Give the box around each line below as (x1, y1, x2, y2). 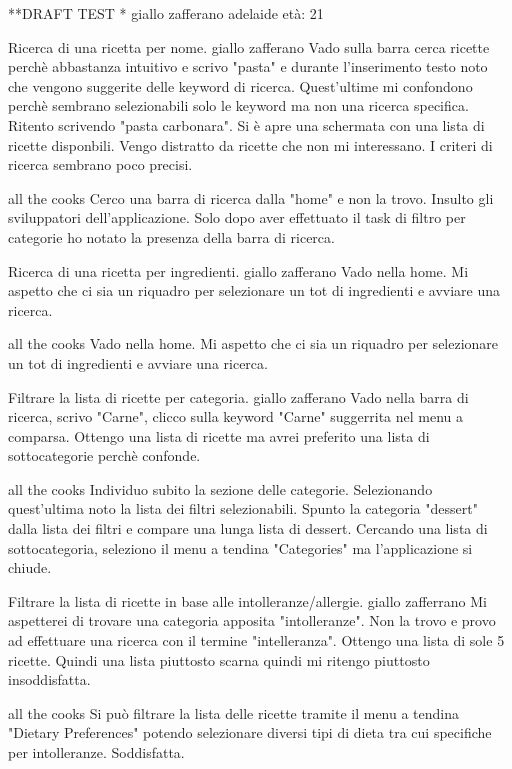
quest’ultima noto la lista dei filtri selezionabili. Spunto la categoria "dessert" (8, 498, 478, 519)
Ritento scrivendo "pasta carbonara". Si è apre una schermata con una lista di (8, 114, 485, 135)
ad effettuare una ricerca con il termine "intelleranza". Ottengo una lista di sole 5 (8, 630, 505, 651)
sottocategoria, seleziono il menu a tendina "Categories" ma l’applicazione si (8, 537, 473, 558)
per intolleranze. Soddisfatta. (8, 742, 185, 762)
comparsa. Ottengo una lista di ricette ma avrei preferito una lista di (8, 425, 430, 446)
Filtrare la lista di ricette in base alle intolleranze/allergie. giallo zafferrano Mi (8, 590, 487, 611)
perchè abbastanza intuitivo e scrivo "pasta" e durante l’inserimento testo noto (8, 56, 488, 77)
